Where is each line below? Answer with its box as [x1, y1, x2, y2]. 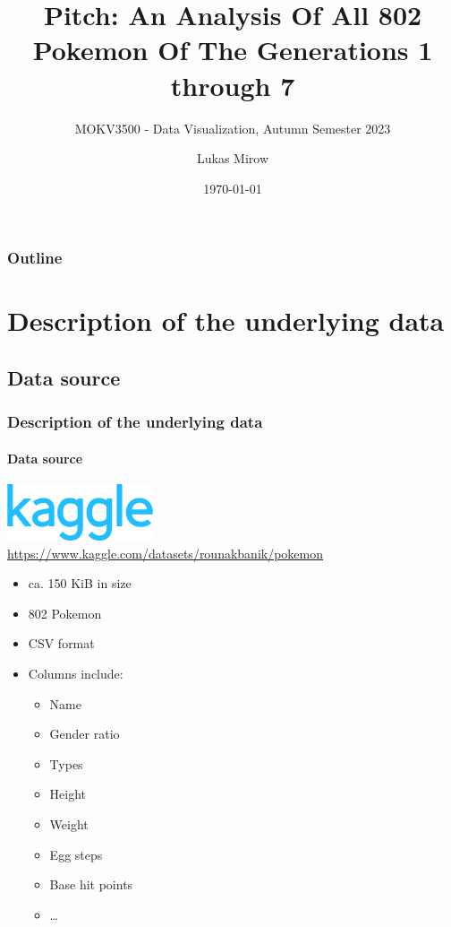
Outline [7, 247, 63, 269]
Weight [49, 814, 89, 833]
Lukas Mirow [196, 149, 269, 168]
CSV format [28, 634, 95, 653]
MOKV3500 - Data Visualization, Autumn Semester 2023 [74, 118, 391, 137]
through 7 [170, 66, 295, 103]
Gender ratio [49, 724, 120, 743]
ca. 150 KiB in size [28, 574, 132, 593]
